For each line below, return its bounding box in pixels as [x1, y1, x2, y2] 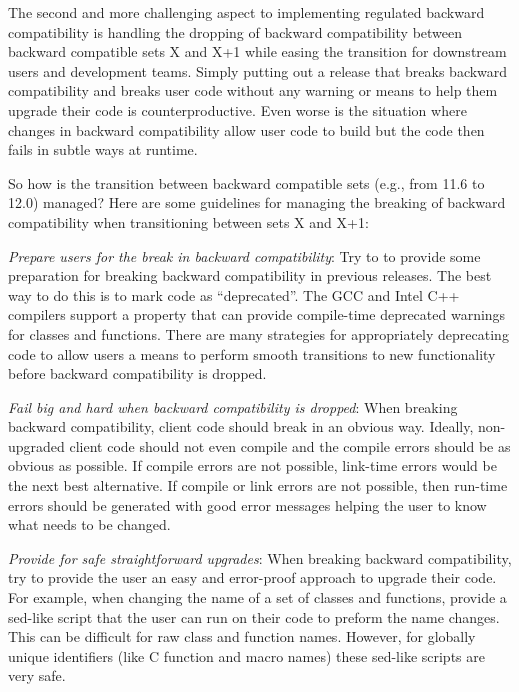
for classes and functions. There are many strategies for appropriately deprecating [8, 323, 509, 344]
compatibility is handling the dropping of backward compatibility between [8, 21, 463, 42]
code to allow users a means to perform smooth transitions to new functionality [8, 343, 496, 364]
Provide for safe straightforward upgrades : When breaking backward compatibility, [8, 547, 512, 568]
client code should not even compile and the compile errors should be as [69, 435, 511, 456]
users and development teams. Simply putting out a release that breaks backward [8, 60, 508, 81]
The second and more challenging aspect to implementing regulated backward [8, 2, 485, 22]
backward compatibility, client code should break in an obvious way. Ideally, [8, 416, 474, 437]
